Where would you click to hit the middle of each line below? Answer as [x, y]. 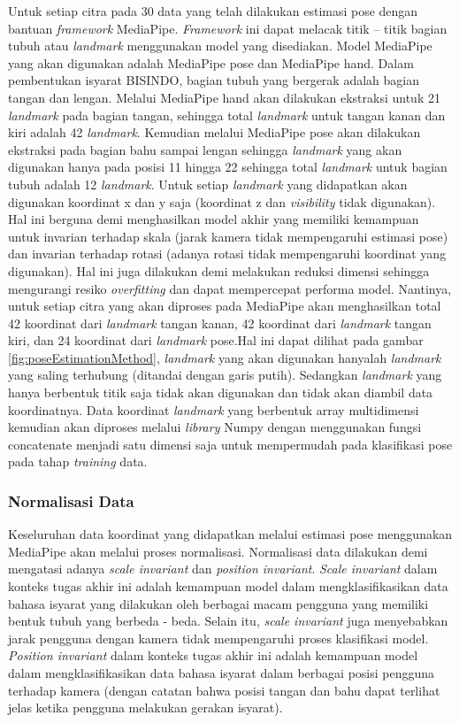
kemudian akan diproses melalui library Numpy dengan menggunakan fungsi [215, 427]
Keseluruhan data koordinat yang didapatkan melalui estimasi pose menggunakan [230, 534]
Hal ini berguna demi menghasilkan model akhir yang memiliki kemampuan [214, 219]
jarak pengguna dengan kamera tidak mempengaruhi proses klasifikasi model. [218, 638]
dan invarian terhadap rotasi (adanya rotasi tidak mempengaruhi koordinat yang [227, 254]
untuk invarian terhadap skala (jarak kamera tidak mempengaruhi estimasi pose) [228, 236]
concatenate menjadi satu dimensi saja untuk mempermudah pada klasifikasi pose [230, 444]
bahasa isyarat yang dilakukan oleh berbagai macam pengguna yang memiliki [218, 603]
